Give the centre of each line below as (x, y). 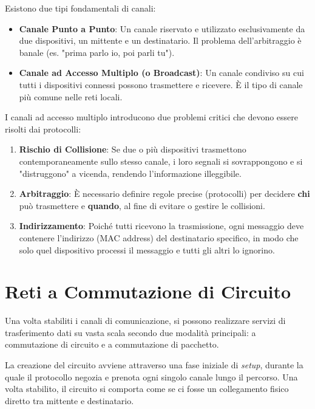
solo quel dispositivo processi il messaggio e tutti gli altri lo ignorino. (147, 249)
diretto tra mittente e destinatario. (69, 400)
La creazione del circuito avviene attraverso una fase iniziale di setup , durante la (154, 365)
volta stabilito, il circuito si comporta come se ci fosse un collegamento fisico (147, 389)
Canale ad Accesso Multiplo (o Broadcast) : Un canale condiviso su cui (161, 73)
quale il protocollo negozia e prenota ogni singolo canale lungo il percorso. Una (151, 376)
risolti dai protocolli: (43, 129)
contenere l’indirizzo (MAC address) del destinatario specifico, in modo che (159, 237)
